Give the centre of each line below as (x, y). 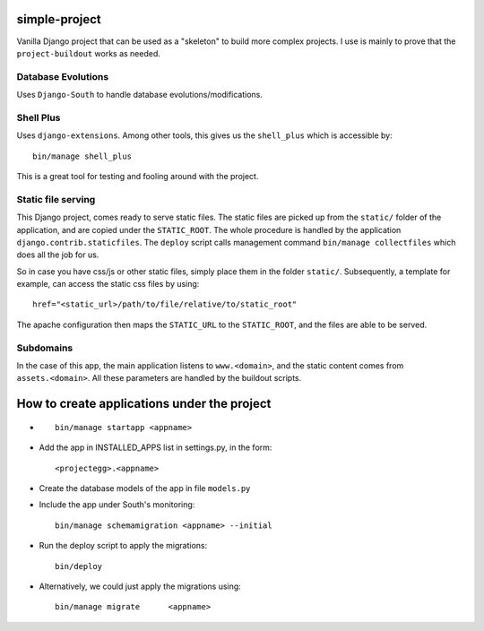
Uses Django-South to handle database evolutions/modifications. (140, 95)
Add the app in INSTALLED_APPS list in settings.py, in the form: (156, 447)
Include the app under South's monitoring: (117, 505)
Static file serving (56, 199)
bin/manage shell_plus (82, 156)
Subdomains (45, 348)
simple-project (59, 19)
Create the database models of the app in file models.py (145, 488)
